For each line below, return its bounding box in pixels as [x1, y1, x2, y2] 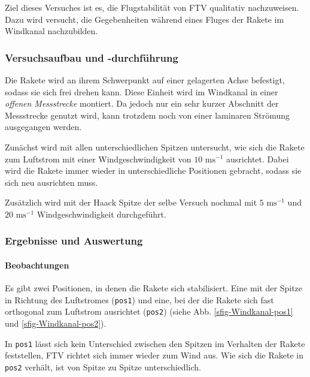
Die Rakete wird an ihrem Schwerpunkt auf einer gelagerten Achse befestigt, [5, 74, 285, 86]
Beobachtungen [5, 258, 69, 271]
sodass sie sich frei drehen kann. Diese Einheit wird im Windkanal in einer [5, 85, 278, 98]
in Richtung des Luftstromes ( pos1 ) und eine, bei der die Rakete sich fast [5, 293, 274, 306]
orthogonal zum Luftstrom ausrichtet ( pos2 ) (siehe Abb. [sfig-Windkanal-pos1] [5, 305, 293, 318]
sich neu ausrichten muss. [5, 176, 98, 188]
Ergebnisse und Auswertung [5, 233, 143, 248]
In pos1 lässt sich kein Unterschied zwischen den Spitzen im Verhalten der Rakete [5, 337, 305, 349]
